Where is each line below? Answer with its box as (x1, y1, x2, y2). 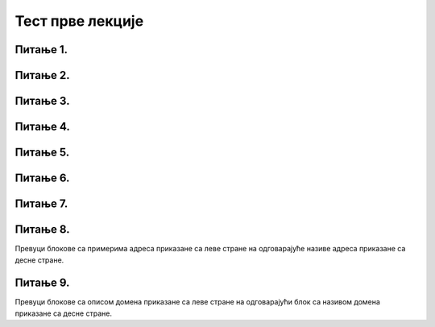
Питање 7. (14, 197, 68, 211)
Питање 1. (14, 43, 68, 56)
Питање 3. (14, 94, 70, 108)
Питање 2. (14, 68, 70, 82)
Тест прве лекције (14, 12, 144, 30)
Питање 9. (14, 276, 70, 290)
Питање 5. (14, 146, 70, 159)
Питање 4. (14, 120, 70, 134)
